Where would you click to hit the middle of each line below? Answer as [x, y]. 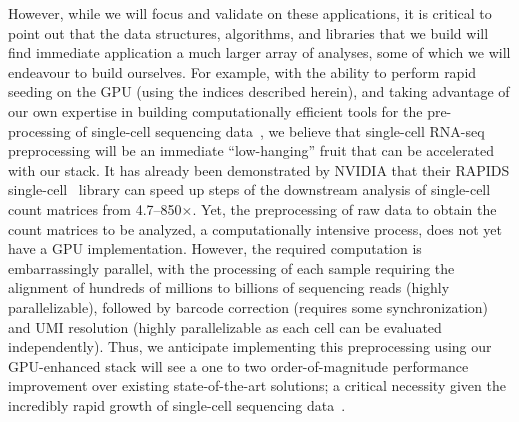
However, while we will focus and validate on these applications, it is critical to [250, 13]
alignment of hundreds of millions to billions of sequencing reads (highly [229, 287]
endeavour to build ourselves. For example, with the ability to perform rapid [242, 71]
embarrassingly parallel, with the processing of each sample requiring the [231, 267]
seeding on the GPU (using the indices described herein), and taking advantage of [259, 91]
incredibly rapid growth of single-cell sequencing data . [177, 404]
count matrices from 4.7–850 [95, 208]
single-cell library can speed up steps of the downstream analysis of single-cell [249, 189]
